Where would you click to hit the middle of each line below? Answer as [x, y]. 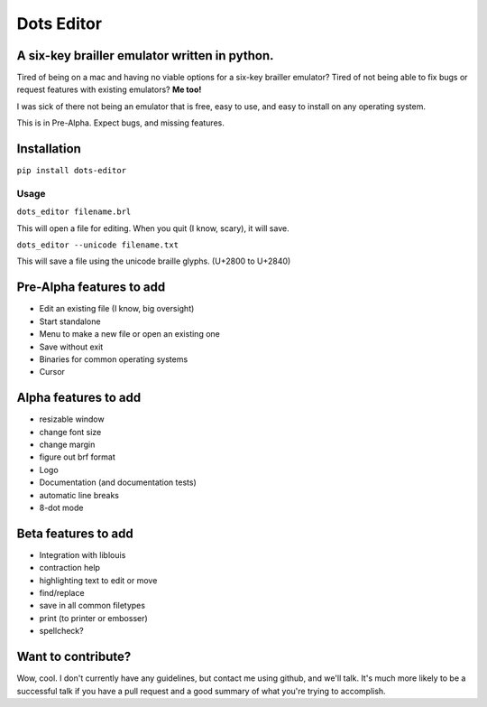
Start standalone [70, 321]
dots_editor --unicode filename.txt [98, 245]
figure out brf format [78, 457]
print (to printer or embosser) [93, 618]
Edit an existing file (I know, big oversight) [117, 309]
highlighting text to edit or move [98, 580]
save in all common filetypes [92, 606]
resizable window [72, 419]
